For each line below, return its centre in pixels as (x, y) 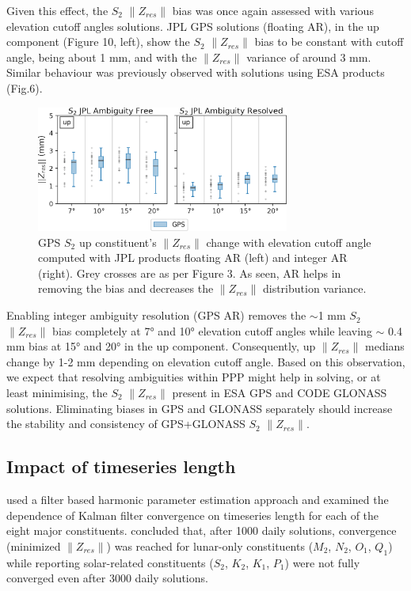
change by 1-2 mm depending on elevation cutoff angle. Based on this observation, (206, 361)
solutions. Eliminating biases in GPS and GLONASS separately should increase (200, 408)
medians (385, 346)
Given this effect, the (57, 10)
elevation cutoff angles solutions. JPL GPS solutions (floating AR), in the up (193, 26)
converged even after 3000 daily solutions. (107, 578)
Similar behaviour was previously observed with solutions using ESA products (196, 72)
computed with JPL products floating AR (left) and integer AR (193, 258)
